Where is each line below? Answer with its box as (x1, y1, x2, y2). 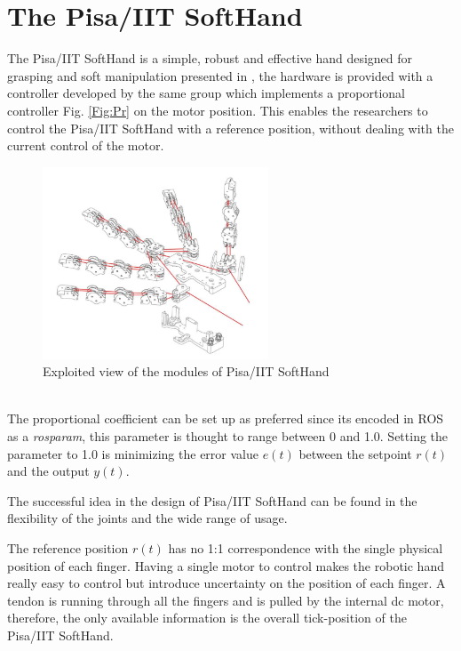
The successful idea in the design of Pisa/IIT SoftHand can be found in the (7, 491, 417, 510)
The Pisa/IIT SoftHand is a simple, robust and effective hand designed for (7, 49, 413, 68)
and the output (7, 462, 90, 480)
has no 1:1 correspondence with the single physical (168, 538, 443, 557)
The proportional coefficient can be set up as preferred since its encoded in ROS (7, 409, 444, 428)
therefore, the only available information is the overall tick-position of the (7, 608, 407, 627)
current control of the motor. (7, 136, 164, 155)
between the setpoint (298, 444, 412, 462)
